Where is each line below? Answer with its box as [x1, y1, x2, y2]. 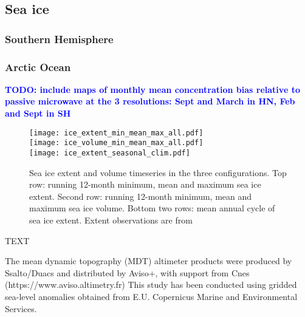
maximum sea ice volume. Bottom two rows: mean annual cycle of [29, 202, 275, 214]
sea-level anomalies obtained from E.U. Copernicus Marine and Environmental [5, 290, 298, 302]
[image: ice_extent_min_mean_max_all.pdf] [29, 128, 204, 137]
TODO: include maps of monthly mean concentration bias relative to [5, 83, 300, 95]
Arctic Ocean [5, 59, 71, 74]
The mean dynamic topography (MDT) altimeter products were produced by [5, 254, 292, 267]
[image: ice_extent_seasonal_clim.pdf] [29, 148, 190, 157]
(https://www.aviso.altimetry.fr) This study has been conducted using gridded [5, 278, 297, 291]
